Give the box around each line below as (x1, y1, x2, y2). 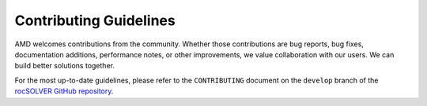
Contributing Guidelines (14, 12, 176, 29)
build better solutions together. (14, 61, 115, 71)
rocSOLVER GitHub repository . (14, 86, 114, 96)
